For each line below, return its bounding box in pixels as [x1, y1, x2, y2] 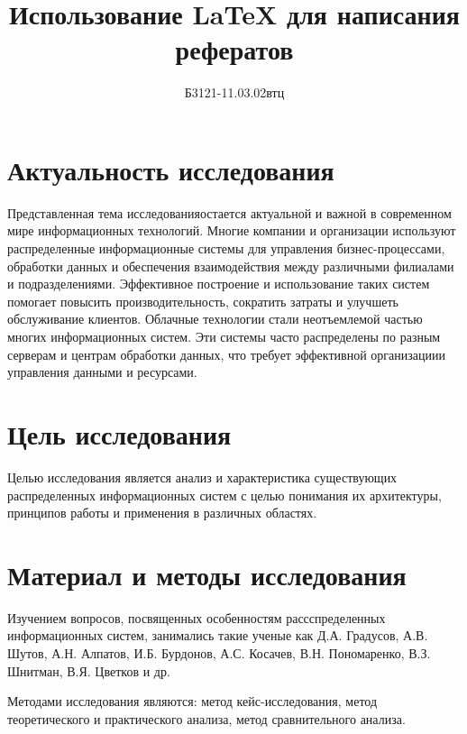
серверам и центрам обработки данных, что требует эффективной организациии [7, 344, 445, 363]
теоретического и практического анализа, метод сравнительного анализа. [7, 709, 406, 728]
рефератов [175, 31, 294, 68]
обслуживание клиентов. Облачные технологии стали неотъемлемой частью [7, 309, 423, 328]
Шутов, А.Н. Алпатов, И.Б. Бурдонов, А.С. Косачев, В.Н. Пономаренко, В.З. [7, 644, 431, 662]
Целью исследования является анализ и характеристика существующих [7, 467, 398, 486]
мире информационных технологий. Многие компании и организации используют [7, 221, 456, 240]
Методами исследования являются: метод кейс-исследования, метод [7, 692, 378, 711]
